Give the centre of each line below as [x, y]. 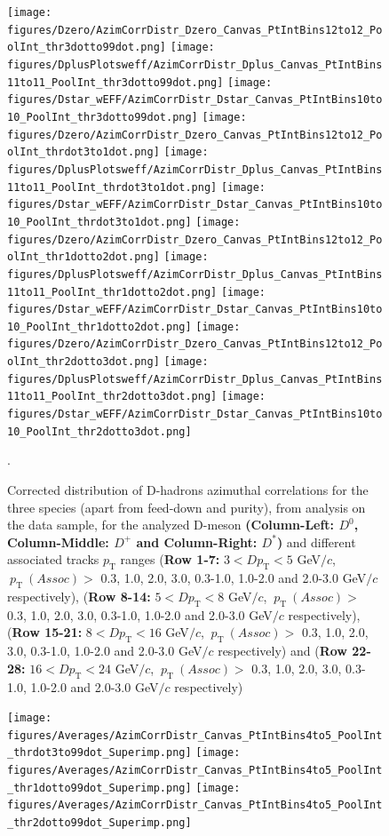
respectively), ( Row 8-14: [79, 596]
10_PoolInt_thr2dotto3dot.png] [99, 431]
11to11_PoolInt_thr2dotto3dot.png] [112, 397]
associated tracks [53, 559]
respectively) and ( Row [282, 651]
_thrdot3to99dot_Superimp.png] [99, 753]
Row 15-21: [47, 632]
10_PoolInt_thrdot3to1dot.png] [99, 222]
